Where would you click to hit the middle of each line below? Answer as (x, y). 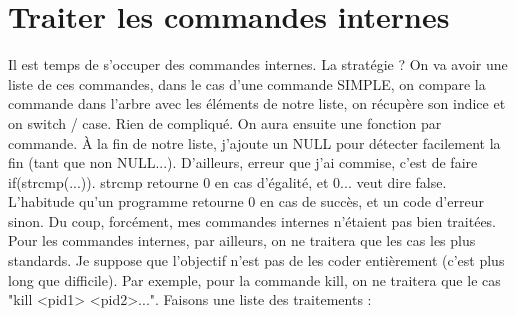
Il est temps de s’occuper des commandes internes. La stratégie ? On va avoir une (258, 64)
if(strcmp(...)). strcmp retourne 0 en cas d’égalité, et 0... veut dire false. (227, 181)
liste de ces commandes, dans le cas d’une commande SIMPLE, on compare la (247, 83)
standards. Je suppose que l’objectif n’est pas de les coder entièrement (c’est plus (256, 260)
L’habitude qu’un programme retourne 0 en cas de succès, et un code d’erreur (246, 201)
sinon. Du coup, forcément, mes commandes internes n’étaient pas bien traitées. (252, 220)
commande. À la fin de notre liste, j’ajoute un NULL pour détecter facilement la (254, 142)
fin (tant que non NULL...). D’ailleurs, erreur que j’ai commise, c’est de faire (243, 162)
